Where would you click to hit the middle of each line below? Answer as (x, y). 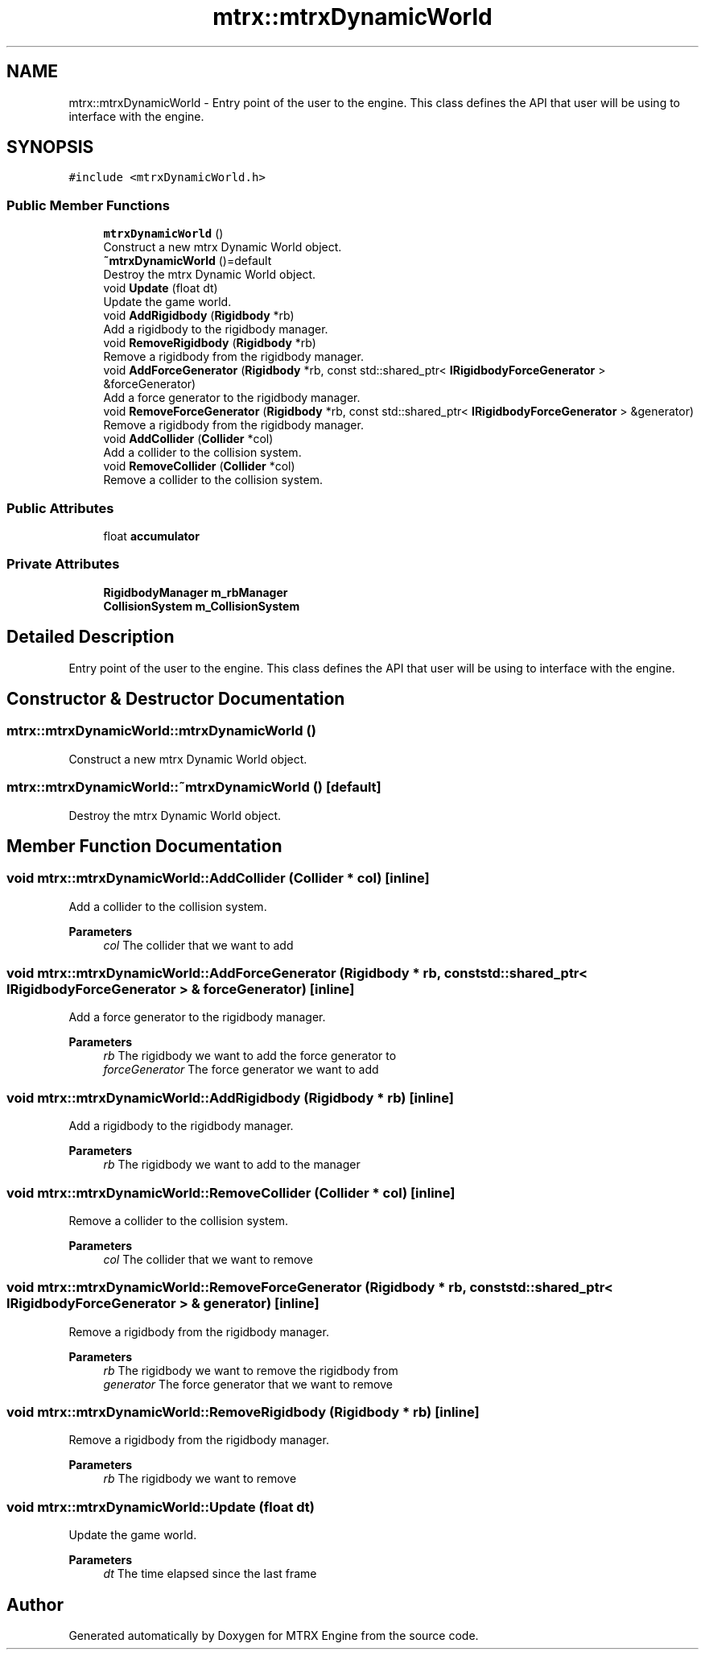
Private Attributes (63, 564)
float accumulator (151, 536)
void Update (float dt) (161, 288)
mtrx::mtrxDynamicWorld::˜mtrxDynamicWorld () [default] (194, 787)
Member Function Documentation (144, 846)
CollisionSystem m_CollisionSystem (202, 606)
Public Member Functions (88, 205)
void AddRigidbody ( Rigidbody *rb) (199, 316)
